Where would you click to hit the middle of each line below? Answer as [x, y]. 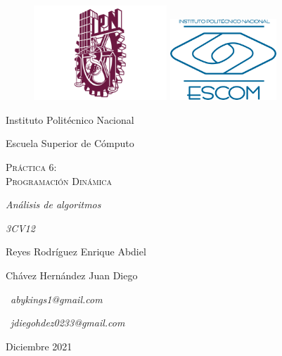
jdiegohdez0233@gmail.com [68, 323]
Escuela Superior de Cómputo [70, 143]
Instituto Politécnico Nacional [70, 119]
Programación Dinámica [59, 180]
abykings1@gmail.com [57, 299]
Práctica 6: [31, 166]
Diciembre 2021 [39, 346]
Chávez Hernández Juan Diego [72, 275]
